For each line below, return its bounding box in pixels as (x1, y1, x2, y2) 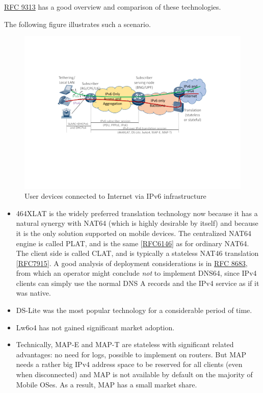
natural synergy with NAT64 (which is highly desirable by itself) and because (16, 218, 258, 228)
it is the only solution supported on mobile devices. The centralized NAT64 (16, 227, 252, 238)
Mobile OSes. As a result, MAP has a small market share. (16, 379, 197, 389)
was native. (16, 287, 51, 298)
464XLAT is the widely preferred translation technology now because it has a (16, 207, 258, 218)
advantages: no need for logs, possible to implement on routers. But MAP (16, 349, 247, 359)
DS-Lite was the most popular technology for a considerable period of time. (16, 305, 252, 316)
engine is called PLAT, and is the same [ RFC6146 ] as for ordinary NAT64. (16, 238, 249, 248)
